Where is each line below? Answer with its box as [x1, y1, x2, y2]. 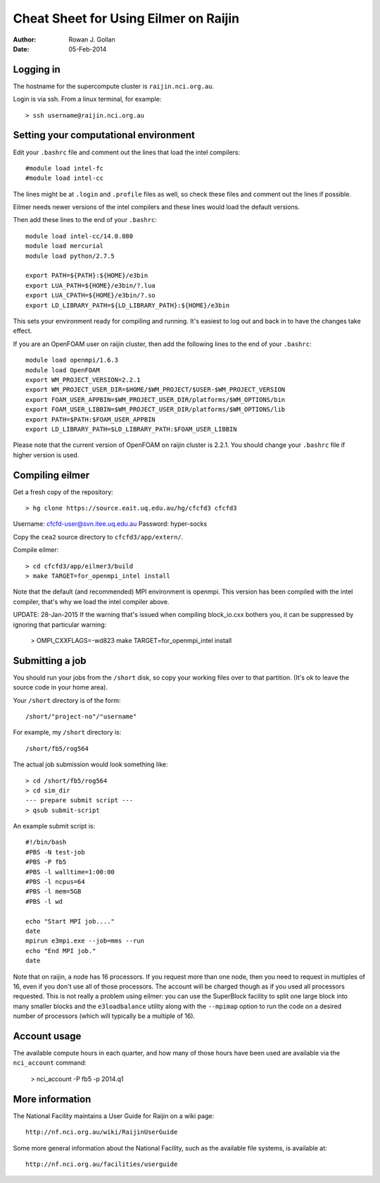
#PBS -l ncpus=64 [25, 878, 85, 886]
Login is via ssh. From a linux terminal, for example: [13, 95, 162, 104]
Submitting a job [13, 654, 87, 666]
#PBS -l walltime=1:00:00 [25, 868, 115, 876]
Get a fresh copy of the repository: [13, 487, 114, 496]
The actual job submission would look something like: [13, 760, 168, 768]
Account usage [13, 1030, 82, 1042]
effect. [13, 326, 32, 335]
